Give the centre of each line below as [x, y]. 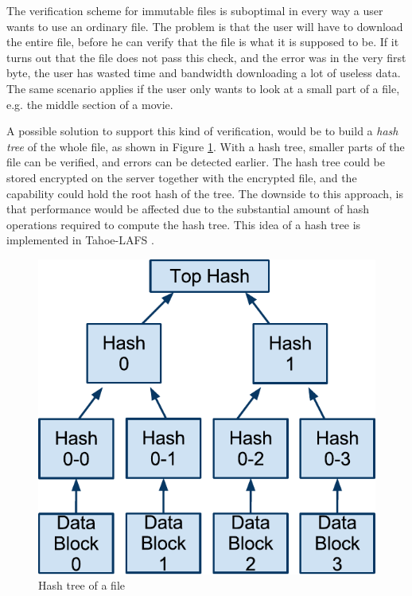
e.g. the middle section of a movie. [90, 104]
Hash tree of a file [82, 585]
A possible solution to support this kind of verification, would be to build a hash [202, 131]
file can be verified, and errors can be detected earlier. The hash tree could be [196, 162]
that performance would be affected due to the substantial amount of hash [188, 209]
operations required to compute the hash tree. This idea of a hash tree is [184, 224]
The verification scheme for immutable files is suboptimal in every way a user [195, 10]
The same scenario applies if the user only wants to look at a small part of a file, [203, 88]
